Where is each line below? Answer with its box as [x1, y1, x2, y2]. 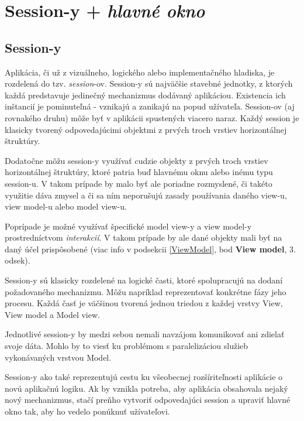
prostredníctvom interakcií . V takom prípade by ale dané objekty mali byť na [5, 231, 282, 244]
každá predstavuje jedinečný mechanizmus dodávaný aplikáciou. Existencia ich [5, 88, 286, 101]
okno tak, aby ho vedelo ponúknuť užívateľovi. [5, 405, 170, 417]
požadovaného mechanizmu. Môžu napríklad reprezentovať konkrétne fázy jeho [5, 285, 286, 297]
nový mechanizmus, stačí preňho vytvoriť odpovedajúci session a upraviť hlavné [5, 393, 291, 406]
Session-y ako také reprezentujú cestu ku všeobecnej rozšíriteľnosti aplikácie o [5, 371, 283, 383]
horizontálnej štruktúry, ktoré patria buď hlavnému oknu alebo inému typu [5, 166, 273, 178]
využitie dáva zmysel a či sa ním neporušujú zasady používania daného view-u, [5, 189, 287, 201]
